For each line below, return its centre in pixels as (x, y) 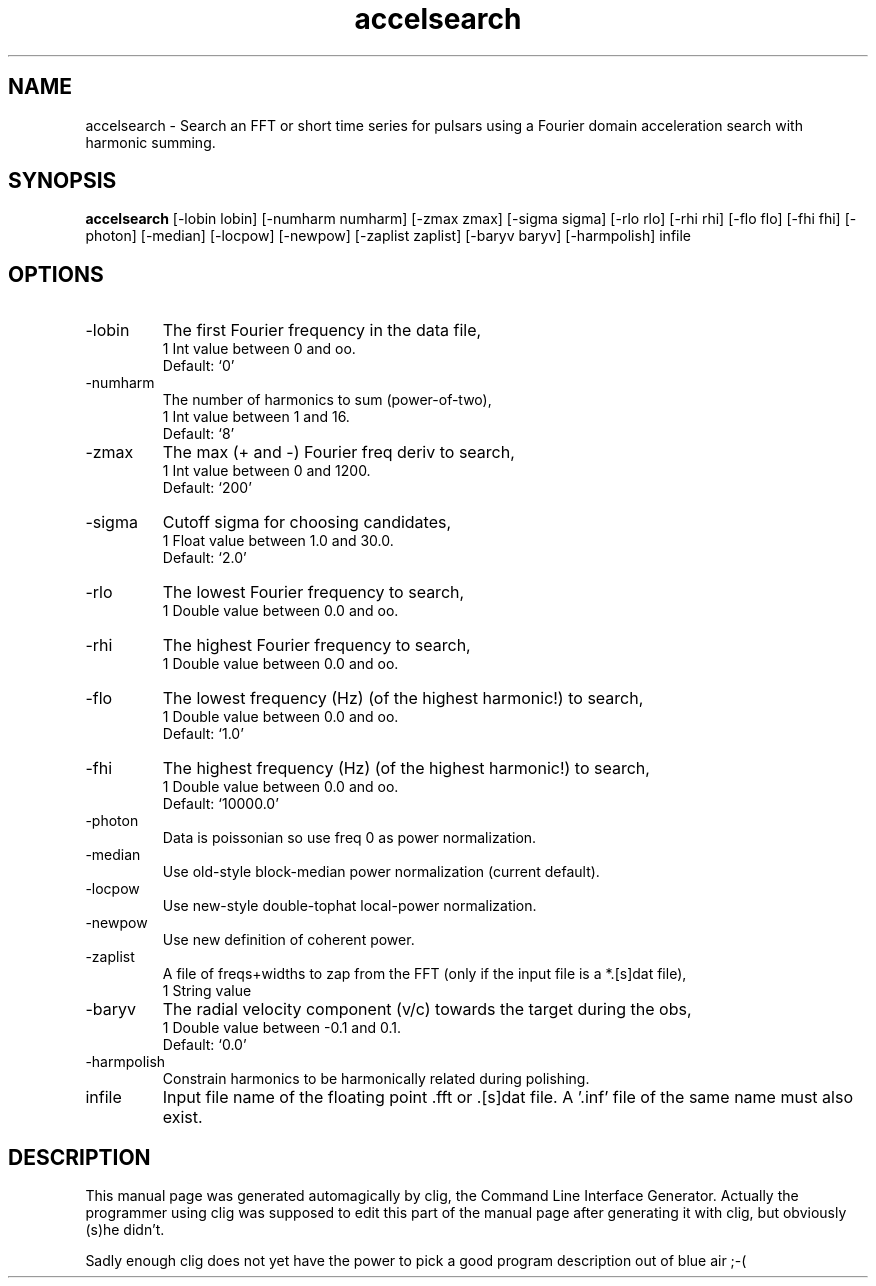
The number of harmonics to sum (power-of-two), (327, 400)
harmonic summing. (150, 142)
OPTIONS (56, 274)
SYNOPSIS (62, 181)
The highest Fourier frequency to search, (316, 645)
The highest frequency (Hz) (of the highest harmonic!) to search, (406, 768)
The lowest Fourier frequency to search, (313, 592)
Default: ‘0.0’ (204, 1045)
